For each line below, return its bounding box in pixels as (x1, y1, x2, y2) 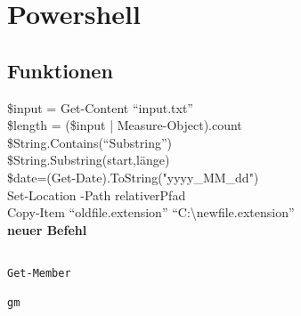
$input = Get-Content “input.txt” (7, 98, 193, 117)
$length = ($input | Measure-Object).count (7, 116, 242, 134)
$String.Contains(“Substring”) (7, 133, 173, 151)
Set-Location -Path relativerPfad (7, 185, 186, 204)
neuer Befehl (7, 220, 87, 239)
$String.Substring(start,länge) (7, 150, 170, 169)
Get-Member (7, 266, 71, 280)
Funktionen (7, 56, 113, 84)
